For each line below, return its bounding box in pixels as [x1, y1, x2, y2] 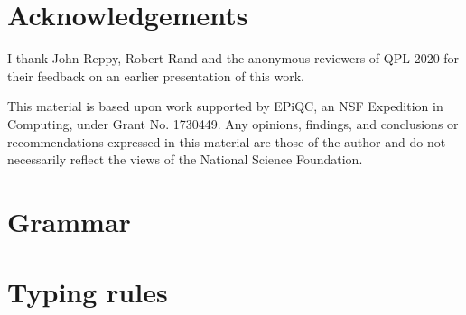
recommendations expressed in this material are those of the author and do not [7, 132, 446, 151]
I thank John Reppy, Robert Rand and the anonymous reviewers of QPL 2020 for [7, 49, 460, 68]
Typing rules [7, 273, 168, 310]
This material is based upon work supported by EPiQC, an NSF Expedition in [7, 97, 443, 116]
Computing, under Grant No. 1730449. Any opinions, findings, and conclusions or [7, 114, 459, 133]
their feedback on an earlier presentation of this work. [7, 66, 304, 85]
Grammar [7, 202, 131, 239]
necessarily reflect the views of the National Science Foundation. [7, 150, 363, 169]
